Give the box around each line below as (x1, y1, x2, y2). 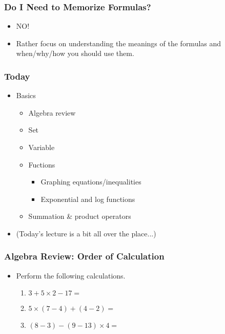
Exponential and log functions (40, 193, 135, 204)
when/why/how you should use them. (16, 48, 134, 59)
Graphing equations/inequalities (40, 176, 141, 187)
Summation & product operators (28, 211, 131, 221)
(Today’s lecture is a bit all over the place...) (16, 228, 156, 238)
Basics (16, 90, 36, 101)
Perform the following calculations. (16, 270, 126, 281)
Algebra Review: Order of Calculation (4, 250, 165, 263)
